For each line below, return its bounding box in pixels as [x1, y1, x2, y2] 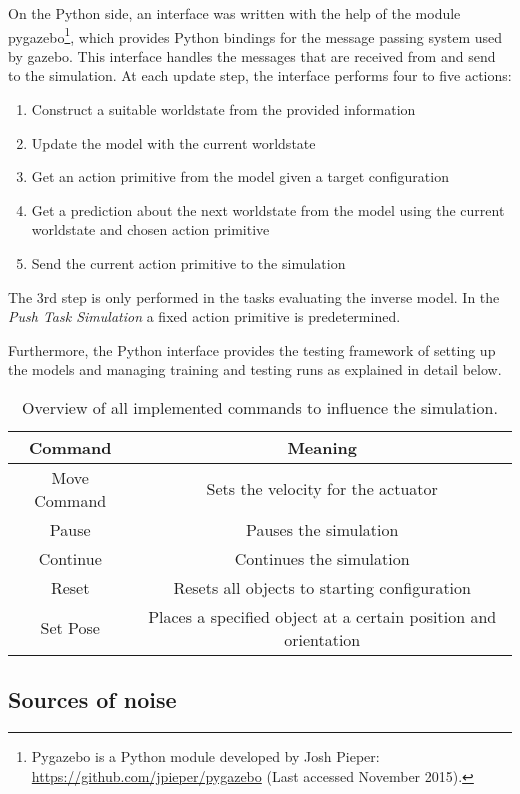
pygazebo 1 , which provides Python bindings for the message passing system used [8, 23, 503, 47]
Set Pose [40, 616, 100, 640]
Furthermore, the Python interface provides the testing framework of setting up [8, 339, 496, 360]
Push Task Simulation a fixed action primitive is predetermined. [8, 306, 401, 327]
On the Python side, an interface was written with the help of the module [8, 3, 461, 23]
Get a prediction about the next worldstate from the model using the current [31, 199, 505, 220]
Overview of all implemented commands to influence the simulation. [22, 395, 498, 419]
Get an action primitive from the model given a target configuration [31, 166, 449, 187]
